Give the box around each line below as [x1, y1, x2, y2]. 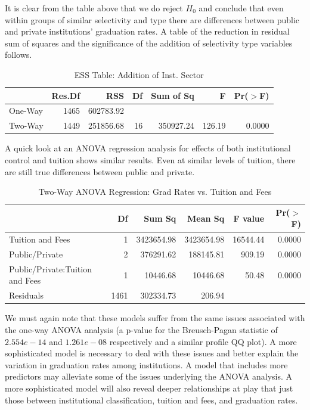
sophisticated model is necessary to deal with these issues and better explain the [5, 347, 299, 359]
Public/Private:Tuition [9, 262, 92, 275]
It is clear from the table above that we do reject [5, 2, 183, 14]
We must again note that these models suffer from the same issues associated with [5, 312, 305, 324]
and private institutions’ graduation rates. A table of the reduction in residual [5, 25, 290, 38]
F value [233, 212, 265, 224]
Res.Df [51, 89, 80, 101]
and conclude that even [199, 2, 284, 14]
